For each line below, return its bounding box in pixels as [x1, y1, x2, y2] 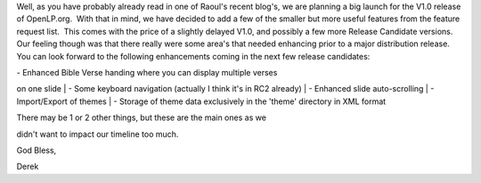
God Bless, [16, 145, 57, 155]
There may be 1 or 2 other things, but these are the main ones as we [16, 112, 267, 123]
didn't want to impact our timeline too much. [16, 129, 179, 139]
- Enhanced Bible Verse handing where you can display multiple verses [16, 67, 278, 77]
